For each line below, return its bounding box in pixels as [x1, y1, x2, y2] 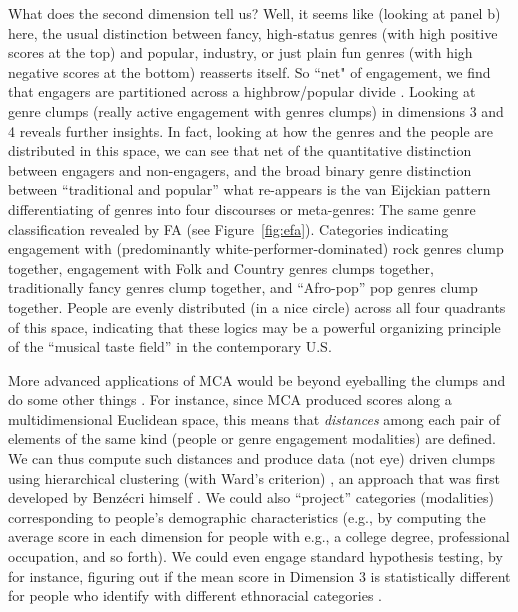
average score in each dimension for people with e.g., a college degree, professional [8, 526, 510, 547]
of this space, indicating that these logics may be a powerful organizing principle [8, 316, 501, 337]
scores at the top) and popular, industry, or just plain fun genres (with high [8, 42, 473, 63]
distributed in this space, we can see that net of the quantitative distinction [8, 140, 472, 161]
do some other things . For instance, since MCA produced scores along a [8, 389, 452, 410]
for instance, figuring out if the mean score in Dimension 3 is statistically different [8, 565, 511, 586]
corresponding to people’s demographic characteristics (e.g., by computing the [8, 506, 486, 527]
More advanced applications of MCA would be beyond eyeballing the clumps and [8, 369, 506, 390]
